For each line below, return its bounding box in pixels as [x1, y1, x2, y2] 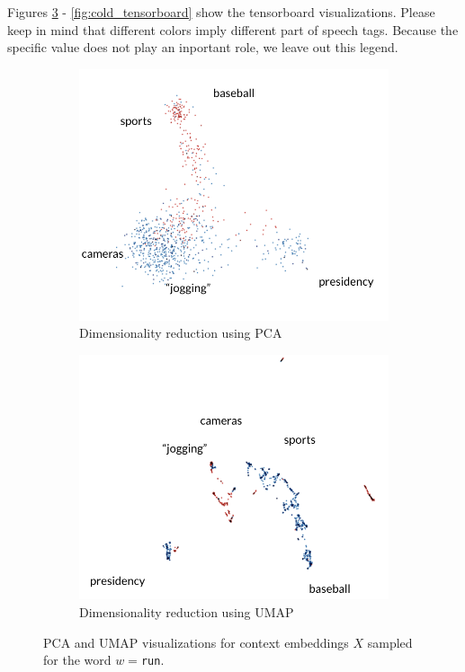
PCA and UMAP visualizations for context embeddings [43, 632, 349, 651]
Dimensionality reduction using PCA [79, 323, 282, 342]
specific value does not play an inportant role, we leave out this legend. [7, 38, 398, 57]
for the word [43, 650, 112, 669]
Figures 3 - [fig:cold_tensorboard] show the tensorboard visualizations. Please [7, 3, 435, 21]
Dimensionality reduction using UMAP [79, 603, 294, 621]
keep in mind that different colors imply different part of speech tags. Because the [7, 20, 459, 39]
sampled [367, 632, 413, 651]
